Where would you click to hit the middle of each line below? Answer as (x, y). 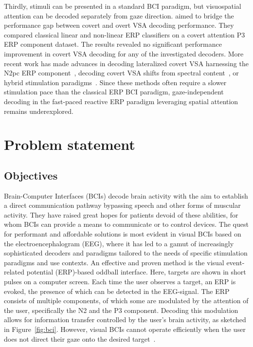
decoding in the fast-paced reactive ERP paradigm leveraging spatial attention (121, 101)
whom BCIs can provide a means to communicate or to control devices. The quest (126, 224)
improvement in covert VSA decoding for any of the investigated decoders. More (124, 53)
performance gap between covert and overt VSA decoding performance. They (119, 25)
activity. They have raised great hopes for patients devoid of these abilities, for (121, 214)
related (14, 272)
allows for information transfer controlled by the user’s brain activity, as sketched (125, 320)
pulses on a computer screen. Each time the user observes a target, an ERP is (120, 282)
